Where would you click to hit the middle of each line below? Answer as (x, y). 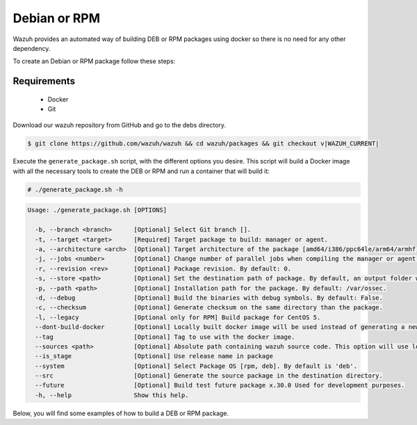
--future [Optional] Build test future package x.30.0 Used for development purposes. (220, 385)
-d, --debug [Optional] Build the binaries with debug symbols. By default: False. (209, 298)
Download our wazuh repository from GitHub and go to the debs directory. (119, 125)
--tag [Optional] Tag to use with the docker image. (165, 337)
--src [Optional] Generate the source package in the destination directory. (209, 376)
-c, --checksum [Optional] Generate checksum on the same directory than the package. (209, 307)
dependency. (32, 48)
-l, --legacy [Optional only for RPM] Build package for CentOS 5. (178, 317)
